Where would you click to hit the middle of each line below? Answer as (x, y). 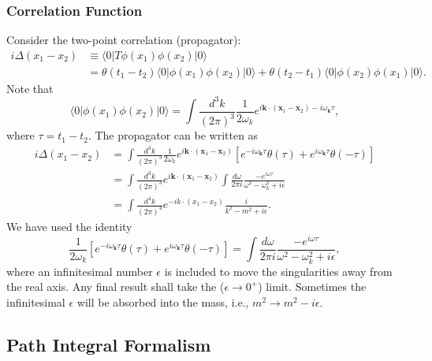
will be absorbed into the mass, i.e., (163, 301)
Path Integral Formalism (109, 344)
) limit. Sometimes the (312, 287)
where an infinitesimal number (80, 271)
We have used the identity (69, 226)
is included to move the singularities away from (278, 271)
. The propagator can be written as (173, 135)
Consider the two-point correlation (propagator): (124, 40)
